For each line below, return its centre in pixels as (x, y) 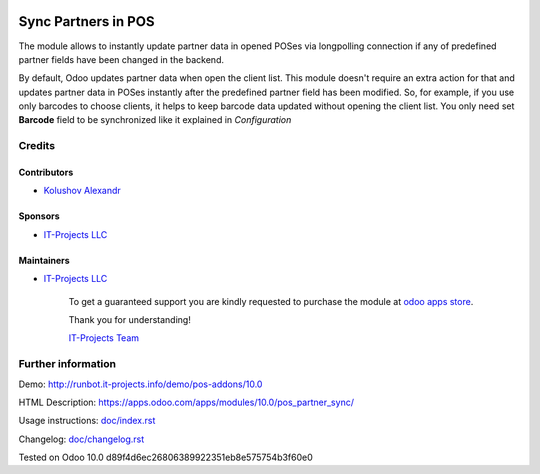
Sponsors (39, 216)
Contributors (46, 172)
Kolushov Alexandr (82, 191)
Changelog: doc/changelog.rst (81, 439)
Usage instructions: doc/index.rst (87, 421)
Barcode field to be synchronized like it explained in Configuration (155, 120)
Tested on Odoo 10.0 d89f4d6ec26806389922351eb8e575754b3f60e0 (166, 457)
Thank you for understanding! (130, 319)
